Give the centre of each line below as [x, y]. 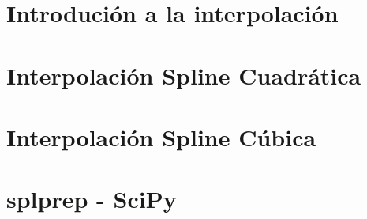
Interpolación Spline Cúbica [161, 136]
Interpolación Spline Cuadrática [184, 75]
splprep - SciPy [92, 199]
